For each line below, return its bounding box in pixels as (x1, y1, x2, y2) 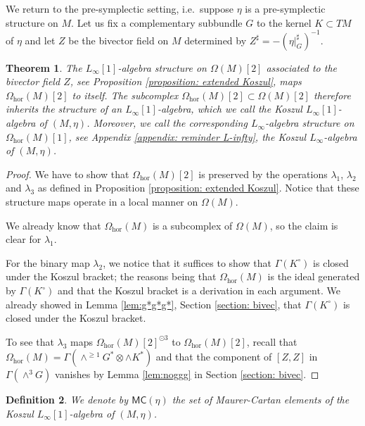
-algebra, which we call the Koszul (157, 101, 302, 116)
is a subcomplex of (152, 218, 233, 232)
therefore (313, 87, 351, 102)
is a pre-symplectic (245, 1, 326, 15)
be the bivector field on (68, 32, 169, 47)
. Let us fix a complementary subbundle (71, 15, 243, 30)
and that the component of (155, 349, 272, 364)
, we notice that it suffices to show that (103, 255, 271, 270)
